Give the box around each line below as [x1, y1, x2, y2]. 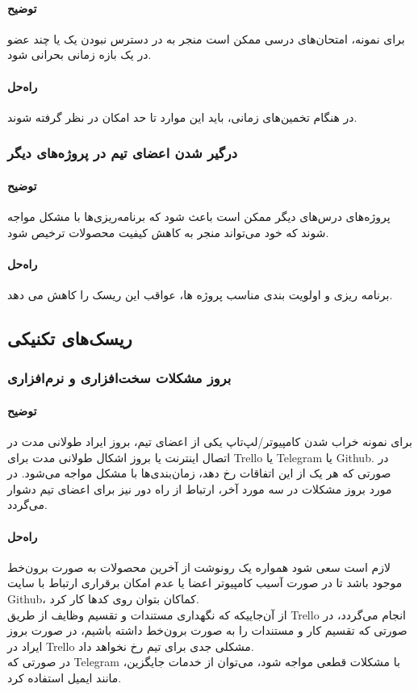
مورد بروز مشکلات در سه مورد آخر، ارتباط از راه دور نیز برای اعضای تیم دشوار [7, 480, 392, 497]
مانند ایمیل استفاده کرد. [7, 669, 122, 686]
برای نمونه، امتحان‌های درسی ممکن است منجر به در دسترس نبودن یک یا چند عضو [7, 30, 405, 47]
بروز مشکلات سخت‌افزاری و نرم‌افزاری [7, 368, 232, 388]
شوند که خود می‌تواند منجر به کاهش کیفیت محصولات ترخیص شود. [7, 223, 329, 240]
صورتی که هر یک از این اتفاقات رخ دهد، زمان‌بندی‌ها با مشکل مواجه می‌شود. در [7, 465, 391, 481]
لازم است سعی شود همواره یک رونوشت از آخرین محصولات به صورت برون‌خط [7, 558, 391, 575]
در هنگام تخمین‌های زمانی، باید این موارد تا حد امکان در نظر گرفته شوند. [7, 108, 357, 125]
